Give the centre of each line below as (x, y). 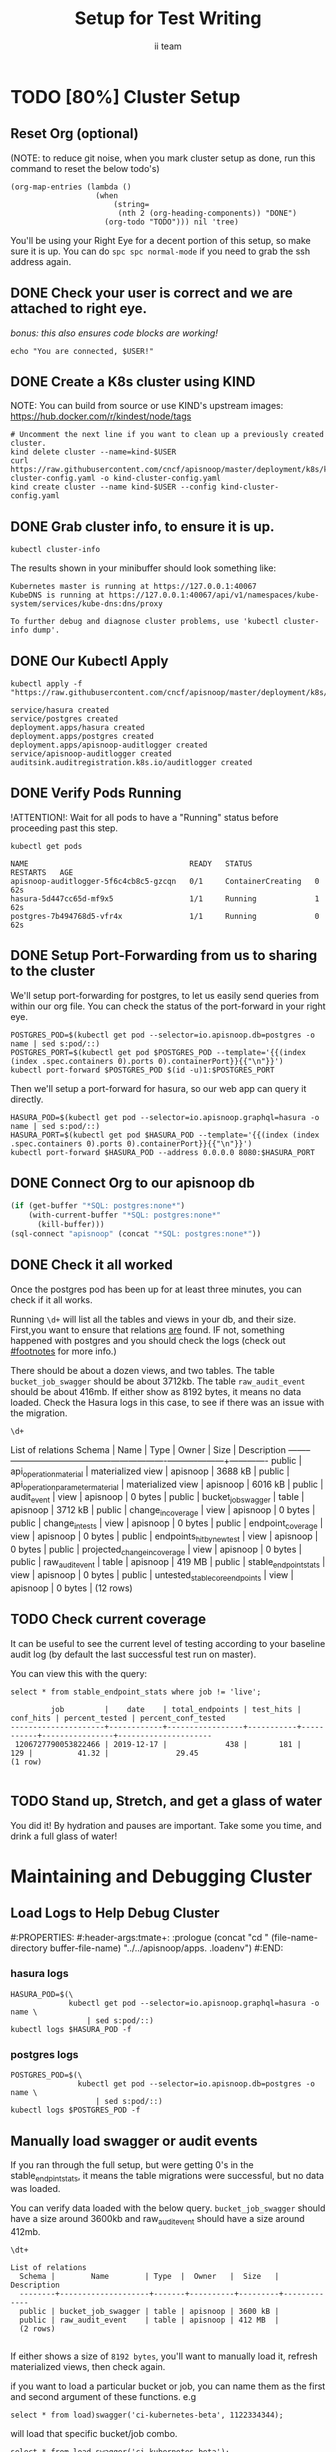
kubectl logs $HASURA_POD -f (71, 2029)
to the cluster (53, 971)
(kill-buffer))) (70, 1225)
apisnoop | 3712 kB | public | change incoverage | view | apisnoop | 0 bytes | (163, 1511)
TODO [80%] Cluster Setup (125, 96)
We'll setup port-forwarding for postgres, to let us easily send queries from (165, 995)
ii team (168, 46)
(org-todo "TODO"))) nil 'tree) (172, 222)
